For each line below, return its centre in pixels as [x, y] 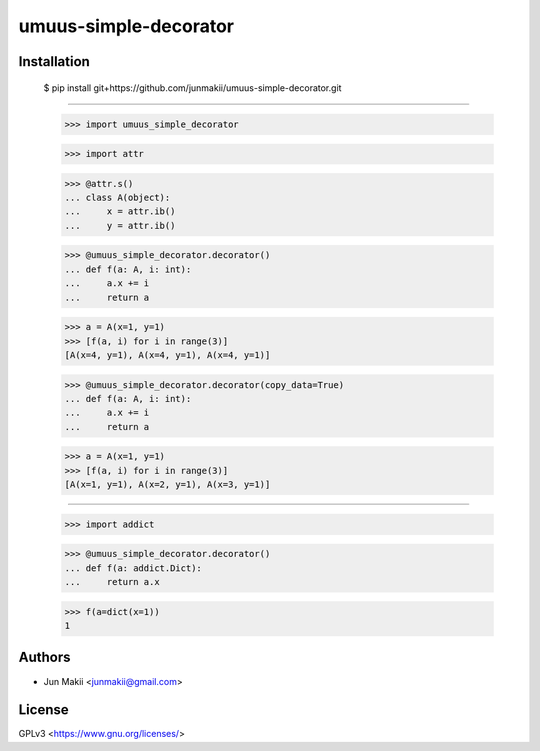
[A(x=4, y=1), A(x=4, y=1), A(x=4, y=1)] [167, 354]
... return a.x [112, 582]
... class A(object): [117, 198]
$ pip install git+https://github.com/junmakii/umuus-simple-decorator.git [192, 87]
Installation [54, 61]
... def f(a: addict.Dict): [133, 568]
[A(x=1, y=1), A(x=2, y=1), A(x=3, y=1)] [167, 484]
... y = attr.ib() [120, 225]
